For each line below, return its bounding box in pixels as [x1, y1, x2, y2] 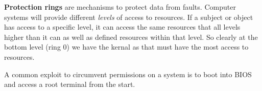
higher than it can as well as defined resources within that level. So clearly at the [4, 31, 258, 42]
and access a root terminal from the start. [4, 79, 135, 89]
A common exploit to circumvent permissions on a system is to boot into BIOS [4, 69, 252, 79]
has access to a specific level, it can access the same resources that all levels [4, 21, 241, 32]
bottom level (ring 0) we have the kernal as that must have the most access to [4, 41, 249, 52]
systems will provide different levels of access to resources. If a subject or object [4, 11, 253, 22]
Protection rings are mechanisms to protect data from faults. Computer [4, 2, 236, 12]
